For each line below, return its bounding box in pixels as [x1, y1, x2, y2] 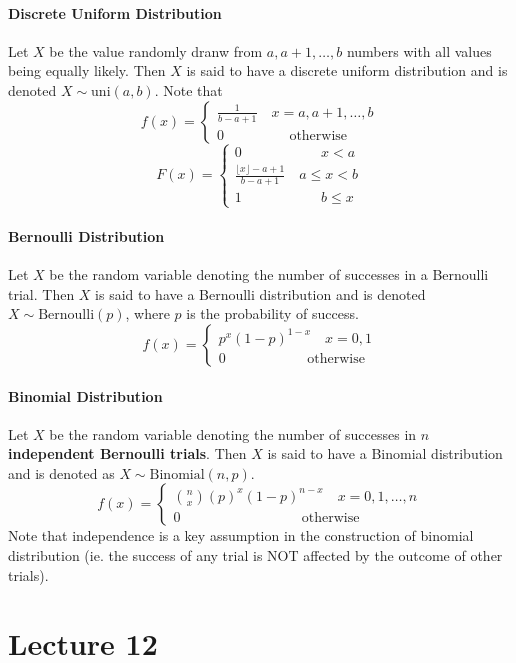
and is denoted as [8, 462, 115, 483]
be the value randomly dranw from [49, 40, 263, 61]
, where [125, 303, 170, 324]
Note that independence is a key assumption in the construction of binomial [8, 525, 474, 546]
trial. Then [8, 283, 75, 304]
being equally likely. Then [8, 60, 166, 81]
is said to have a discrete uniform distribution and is [186, 60, 508, 81]
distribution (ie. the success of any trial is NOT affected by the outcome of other [8, 545, 503, 566]
